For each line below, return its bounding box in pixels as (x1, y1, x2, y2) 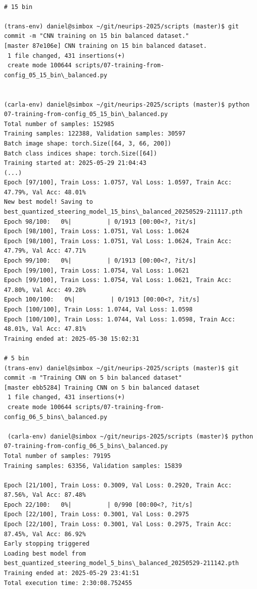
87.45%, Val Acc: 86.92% (4, 530, 86, 538)
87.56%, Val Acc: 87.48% (4, 491, 86, 499)
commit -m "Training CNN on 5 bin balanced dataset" (4, 374, 182, 382)
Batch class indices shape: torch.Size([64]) (4, 149, 157, 157)
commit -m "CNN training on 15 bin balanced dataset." (4, 32, 189, 40)
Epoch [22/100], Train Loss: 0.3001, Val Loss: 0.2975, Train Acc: (4, 521, 232, 528)
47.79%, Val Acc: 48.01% (4, 188, 86, 196)
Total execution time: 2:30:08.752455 (4, 579, 132, 587)
